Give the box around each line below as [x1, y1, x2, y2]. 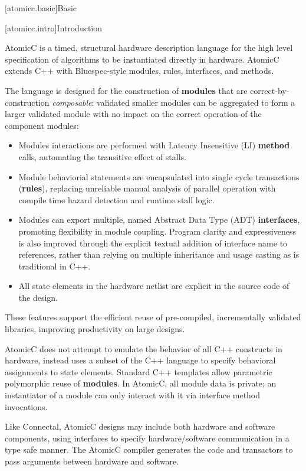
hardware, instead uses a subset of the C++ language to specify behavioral [5, 354, 276, 366]
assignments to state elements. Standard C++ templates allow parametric [5, 365, 272, 378]
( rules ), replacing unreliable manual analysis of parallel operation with [18, 182, 276, 194]
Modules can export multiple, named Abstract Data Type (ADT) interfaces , [18, 213, 300, 226]
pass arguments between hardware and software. [5, 455, 179, 467]
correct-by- [250, 84, 289, 96]
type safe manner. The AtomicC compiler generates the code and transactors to [5, 443, 293, 456]
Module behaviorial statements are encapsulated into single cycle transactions [18, 170, 300, 183]
